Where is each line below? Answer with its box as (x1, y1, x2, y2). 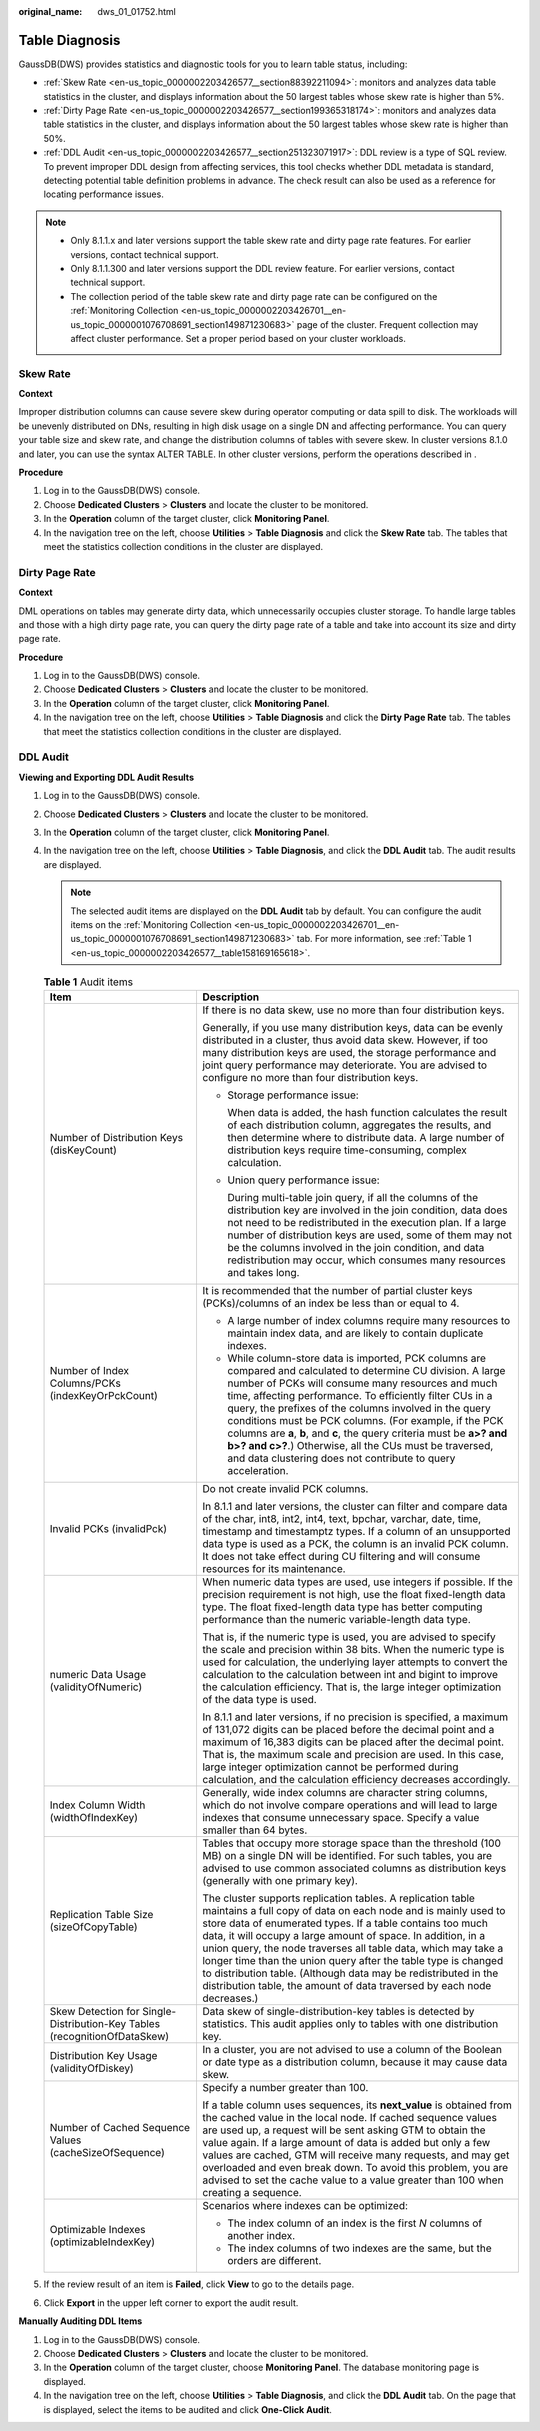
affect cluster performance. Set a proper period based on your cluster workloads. (70, 332, 407, 344)
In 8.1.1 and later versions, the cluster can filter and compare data (201, 1500, 508, 1514)
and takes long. (226, 1266, 300, 1280)
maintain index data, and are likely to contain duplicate (226, 1326, 484, 1340)
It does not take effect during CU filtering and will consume (201, 1550, 481, 1564)
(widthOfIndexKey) (49, 1811, 139, 1825)
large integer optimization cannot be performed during (201, 1760, 459, 1774)
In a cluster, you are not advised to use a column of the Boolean (201, 2043, 502, 2057)
